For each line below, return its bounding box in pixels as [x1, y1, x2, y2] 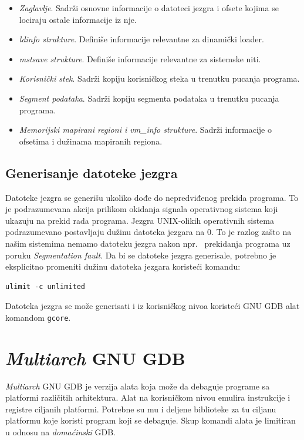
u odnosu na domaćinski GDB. [5, 426, 116, 438]
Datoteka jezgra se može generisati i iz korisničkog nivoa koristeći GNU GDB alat [5, 300, 300, 312]
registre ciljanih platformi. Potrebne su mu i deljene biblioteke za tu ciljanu [5, 402, 276, 415]
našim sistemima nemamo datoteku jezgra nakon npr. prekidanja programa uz [5, 237, 291, 249]
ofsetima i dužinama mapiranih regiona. [19, 135, 163, 147]
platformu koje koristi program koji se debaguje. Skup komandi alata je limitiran [5, 414, 296, 426]
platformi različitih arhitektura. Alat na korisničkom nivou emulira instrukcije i [5, 391, 291, 404]
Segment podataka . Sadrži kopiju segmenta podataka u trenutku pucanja [19, 92, 279, 104]
